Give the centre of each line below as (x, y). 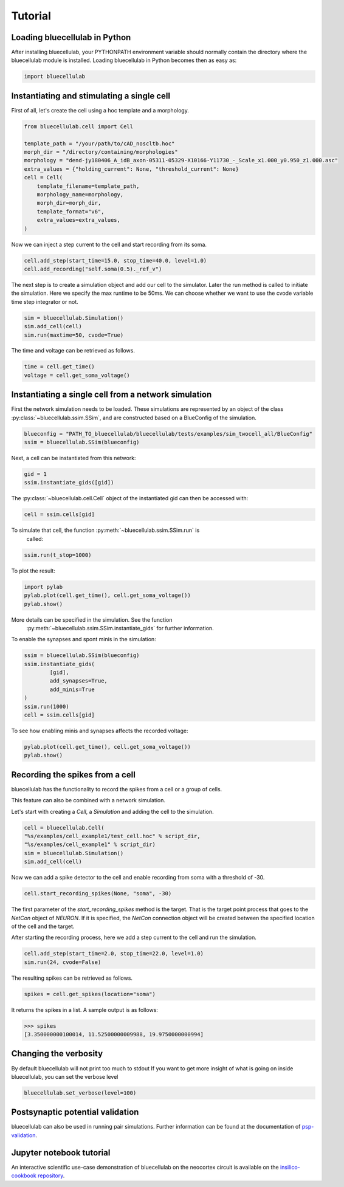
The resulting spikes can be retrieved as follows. (72, 978)
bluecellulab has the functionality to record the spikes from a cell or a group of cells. (117, 789)
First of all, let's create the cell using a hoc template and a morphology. (100, 110)
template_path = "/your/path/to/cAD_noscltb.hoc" (99, 143)
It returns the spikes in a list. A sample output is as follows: (84, 1010)
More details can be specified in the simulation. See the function (92, 619)
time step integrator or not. (45, 301)
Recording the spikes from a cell (74, 775)
